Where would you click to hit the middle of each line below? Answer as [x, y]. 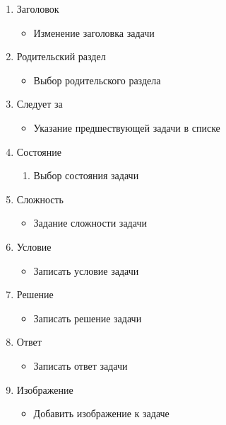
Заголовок [38, 8]
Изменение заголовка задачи [94, 32]
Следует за [40, 104]
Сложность [40, 199]
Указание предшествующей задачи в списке [127, 127]
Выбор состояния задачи [86, 175]
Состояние [39, 151]
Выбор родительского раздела [97, 80]
